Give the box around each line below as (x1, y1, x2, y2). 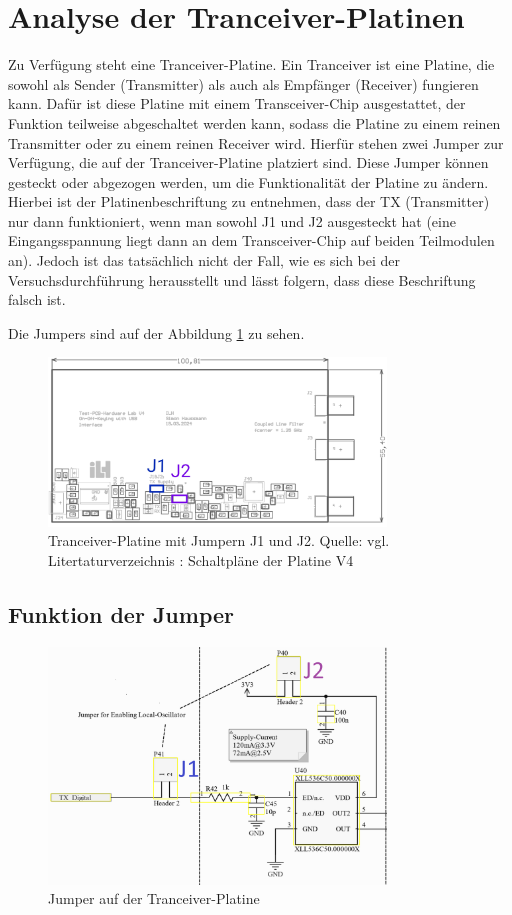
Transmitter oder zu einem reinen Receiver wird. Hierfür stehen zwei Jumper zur (8, 132, 504, 153)
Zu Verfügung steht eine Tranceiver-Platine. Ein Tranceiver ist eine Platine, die (8, 54, 495, 75)
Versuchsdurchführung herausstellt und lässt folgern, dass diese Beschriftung (8, 269, 476, 290)
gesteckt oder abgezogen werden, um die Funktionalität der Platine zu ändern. (8, 171, 489, 192)
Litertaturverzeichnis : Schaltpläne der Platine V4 (48, 549, 354, 570)
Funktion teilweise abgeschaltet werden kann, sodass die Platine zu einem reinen (8, 112, 501, 133)
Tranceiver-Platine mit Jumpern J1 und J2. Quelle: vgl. (48, 530, 390, 551)
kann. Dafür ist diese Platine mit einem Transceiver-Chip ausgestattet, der (8, 93, 466, 114)
